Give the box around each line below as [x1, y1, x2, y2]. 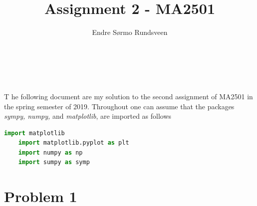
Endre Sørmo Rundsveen [92, 27, 168, 37]
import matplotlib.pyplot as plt [18, 139, 129, 147]
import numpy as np [18, 149, 83, 156]
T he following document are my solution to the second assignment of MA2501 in [4, 91, 253, 101]
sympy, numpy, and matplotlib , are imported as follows [4, 111, 172, 121]
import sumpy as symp [18, 159, 90, 166]
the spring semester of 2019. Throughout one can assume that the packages [4, 101, 235, 111]
